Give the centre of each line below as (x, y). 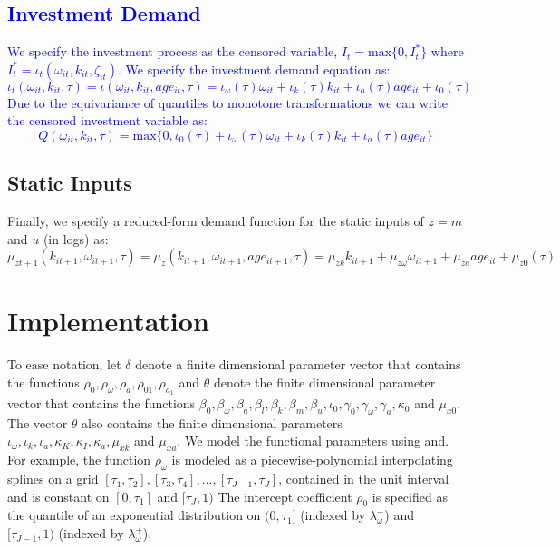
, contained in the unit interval (364, 479)
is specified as (410, 496)
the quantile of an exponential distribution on (134, 515)
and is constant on (58, 496)
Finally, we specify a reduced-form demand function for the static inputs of (216, 221)
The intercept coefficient (285, 496)
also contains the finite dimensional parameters (212, 422)
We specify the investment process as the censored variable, (173, 51)
